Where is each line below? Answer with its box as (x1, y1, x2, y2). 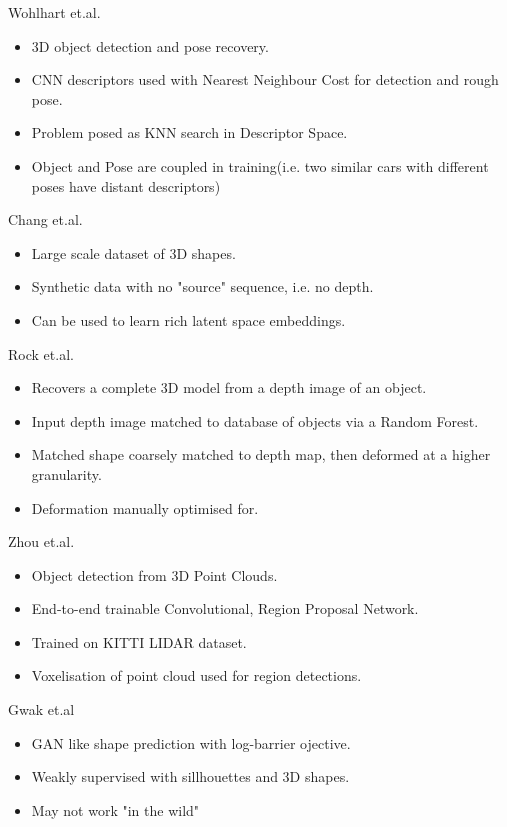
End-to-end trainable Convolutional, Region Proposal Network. (31, 598, 419, 619)
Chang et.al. (8, 209, 83, 230)
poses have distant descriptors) (31, 175, 221, 196)
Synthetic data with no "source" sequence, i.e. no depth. (31, 276, 374, 297)
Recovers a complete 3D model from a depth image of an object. (31, 377, 427, 398)
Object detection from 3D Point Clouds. (31, 564, 278, 585)
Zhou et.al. (8, 531, 75, 552)
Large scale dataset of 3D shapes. (31, 242, 236, 263)
